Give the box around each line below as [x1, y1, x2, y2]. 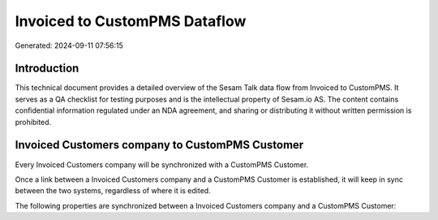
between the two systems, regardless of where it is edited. [15, 186, 211, 196]
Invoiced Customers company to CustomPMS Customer [15, 138, 304, 152]
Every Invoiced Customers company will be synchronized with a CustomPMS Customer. [15, 159, 309, 170]
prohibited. [15, 117, 52, 127]
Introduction [15, 62, 79, 75]
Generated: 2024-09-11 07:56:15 [15, 41, 123, 50]
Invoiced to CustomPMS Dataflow [15, 12, 247, 30]
